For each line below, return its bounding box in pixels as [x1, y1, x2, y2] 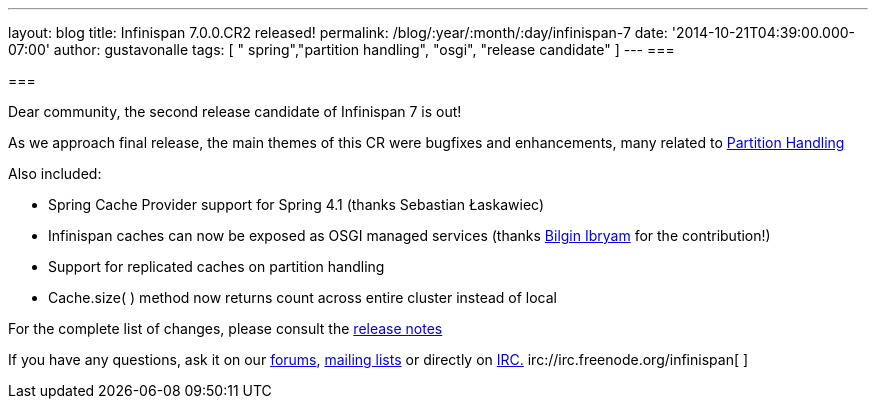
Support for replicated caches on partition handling [48, 258, 385, 275]
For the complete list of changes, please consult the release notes [8, 320, 443, 337]
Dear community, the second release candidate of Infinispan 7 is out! [8, 103, 462, 120]
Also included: [8, 165, 102, 182]
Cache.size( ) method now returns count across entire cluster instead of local [48, 289, 557, 306]
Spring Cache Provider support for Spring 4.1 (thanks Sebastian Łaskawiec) [48, 196, 545, 213]
